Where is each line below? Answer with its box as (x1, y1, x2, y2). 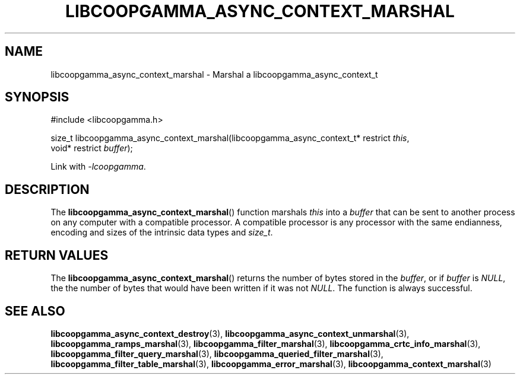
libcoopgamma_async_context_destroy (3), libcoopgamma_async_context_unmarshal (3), (50, 328, 410, 339)
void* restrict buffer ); (50, 143, 133, 154)
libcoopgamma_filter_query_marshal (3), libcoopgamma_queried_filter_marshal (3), (50, 348, 383, 359)
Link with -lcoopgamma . (50, 161, 146, 172)
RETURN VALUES (5, 247, 109, 263)
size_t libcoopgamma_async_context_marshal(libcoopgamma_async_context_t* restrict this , (50, 133, 410, 144)
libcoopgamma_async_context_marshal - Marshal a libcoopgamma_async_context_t (50, 69, 378, 79)
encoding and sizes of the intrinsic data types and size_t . (50, 227, 273, 238)
